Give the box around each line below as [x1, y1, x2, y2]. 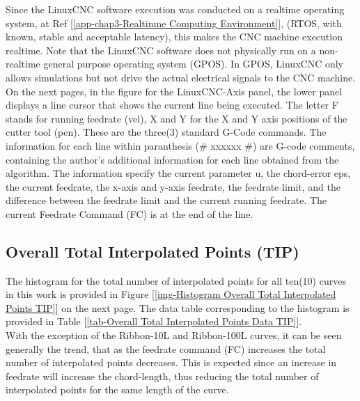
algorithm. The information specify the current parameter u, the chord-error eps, [6, 166, 351, 180]
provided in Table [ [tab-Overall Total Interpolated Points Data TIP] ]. [6, 314, 302, 329]
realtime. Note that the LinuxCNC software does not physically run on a [6, 42, 316, 57]
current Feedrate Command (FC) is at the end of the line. [6, 206, 253, 221]
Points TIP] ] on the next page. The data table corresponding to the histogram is [6, 300, 350, 315]
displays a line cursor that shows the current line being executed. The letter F [6, 97, 338, 112]
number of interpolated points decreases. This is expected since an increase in [6, 355, 337, 370]
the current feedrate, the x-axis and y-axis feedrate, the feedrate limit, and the [6, 179, 341, 194]
